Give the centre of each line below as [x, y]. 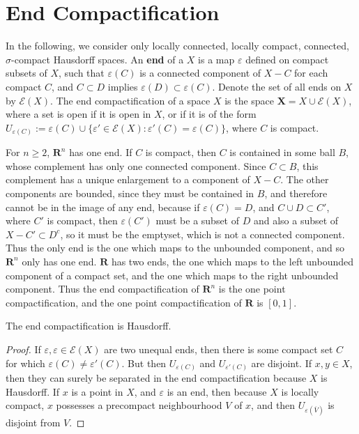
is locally [300, 391]
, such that [81, 73]
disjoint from [33, 423]
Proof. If [23, 349]
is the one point [252, 289]
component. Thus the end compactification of [102, 289]
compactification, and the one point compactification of [124, 302]
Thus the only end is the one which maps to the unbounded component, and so [175, 248]
